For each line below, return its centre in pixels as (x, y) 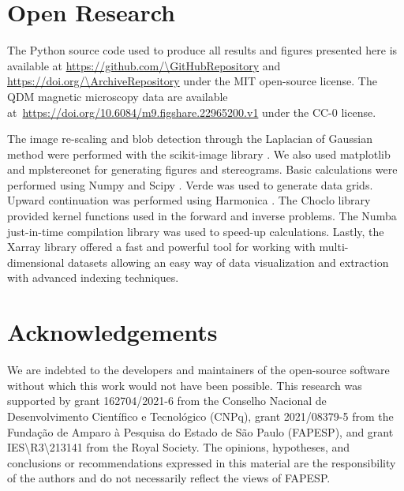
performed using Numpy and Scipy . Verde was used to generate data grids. (190, 184)
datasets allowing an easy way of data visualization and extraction (228, 262)
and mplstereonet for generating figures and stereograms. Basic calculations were (202, 169)
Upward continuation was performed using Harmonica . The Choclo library (189, 200)
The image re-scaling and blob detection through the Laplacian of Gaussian (190, 139)
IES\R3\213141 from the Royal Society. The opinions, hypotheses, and (179, 447)
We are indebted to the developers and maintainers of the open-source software (198, 370)
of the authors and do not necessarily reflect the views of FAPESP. (169, 478)
